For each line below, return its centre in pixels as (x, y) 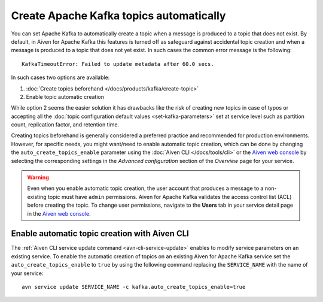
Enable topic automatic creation (65, 96)
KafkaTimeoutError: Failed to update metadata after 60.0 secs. (118, 64)
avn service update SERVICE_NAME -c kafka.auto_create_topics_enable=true (134, 287)
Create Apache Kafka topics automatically (118, 16)
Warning (38, 177)
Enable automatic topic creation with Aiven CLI (100, 234)
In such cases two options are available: (60, 77)
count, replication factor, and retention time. (65, 125)
